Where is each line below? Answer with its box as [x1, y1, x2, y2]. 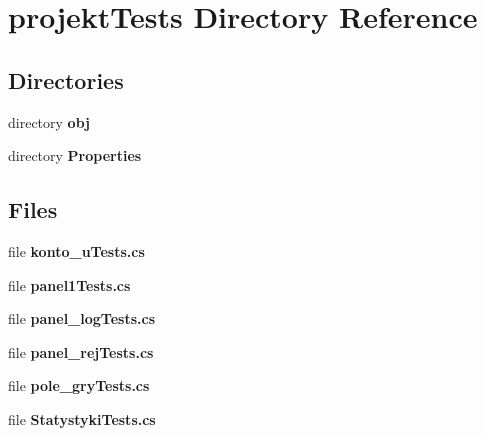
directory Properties [8, 145, 142, 166]
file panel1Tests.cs [8, 274, 131, 295]
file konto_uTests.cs [8, 240, 145, 261]
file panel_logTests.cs [8, 308, 156, 329]
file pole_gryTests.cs [8, 375, 150, 396]
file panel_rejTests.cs [8, 341, 154, 362]
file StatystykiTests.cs [8, 408, 156, 429]
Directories [8, 64, 124, 95]
